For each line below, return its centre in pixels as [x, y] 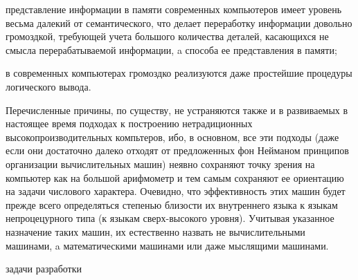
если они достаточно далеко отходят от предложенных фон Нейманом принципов [177, 150]
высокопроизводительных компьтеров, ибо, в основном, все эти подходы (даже [172, 137]
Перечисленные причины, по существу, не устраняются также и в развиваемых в [177, 110]
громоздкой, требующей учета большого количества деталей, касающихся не [167, 36]
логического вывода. [48, 86]
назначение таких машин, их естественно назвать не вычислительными [155, 231]
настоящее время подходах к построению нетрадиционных [129, 123]
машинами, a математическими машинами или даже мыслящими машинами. [167, 245]
